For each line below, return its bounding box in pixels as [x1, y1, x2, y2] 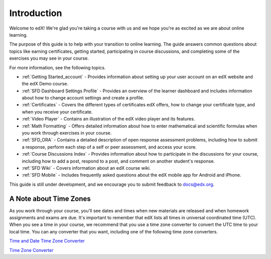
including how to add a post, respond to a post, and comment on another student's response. [22, 158, 215, 164]
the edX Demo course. [22, 81, 69, 87]
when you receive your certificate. [22, 108, 93, 115]
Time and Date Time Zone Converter [9, 238, 85, 244]
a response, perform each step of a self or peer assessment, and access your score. [22, 144, 197, 150]
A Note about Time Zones [9, 194, 91, 203]
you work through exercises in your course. [22, 130, 112, 136]
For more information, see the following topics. [9, 64, 106, 70]
